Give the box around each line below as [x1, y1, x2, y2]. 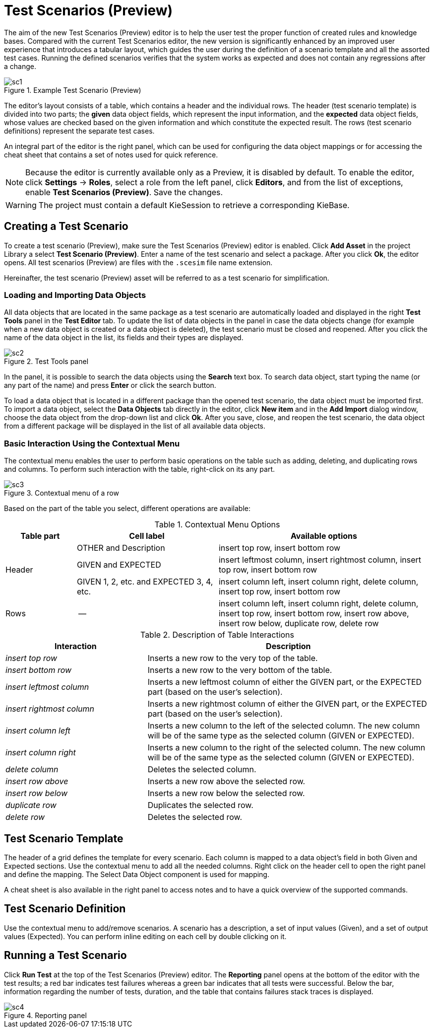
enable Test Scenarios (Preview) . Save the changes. [25, 187, 223, 197]
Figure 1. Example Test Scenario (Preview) [4, 85, 141, 94]
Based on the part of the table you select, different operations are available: [4, 504, 250, 513]
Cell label [129, 531, 165, 541]
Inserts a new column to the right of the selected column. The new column [147, 742, 426, 753]
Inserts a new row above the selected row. [147, 776, 306, 787]
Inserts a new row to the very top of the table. [147, 653, 318, 663]
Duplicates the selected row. [147, 800, 253, 811]
